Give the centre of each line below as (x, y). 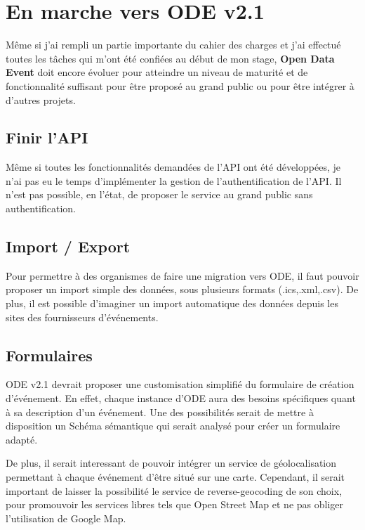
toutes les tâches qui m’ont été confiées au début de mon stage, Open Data (170, 58)
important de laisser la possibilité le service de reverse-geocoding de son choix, (174, 490)
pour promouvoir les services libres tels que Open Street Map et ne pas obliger (174, 504)
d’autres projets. (41, 99)
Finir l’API (47, 137)
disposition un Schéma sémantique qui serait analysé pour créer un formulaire (173, 426)
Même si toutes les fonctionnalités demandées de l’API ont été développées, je (173, 167)
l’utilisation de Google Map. (66, 518)
